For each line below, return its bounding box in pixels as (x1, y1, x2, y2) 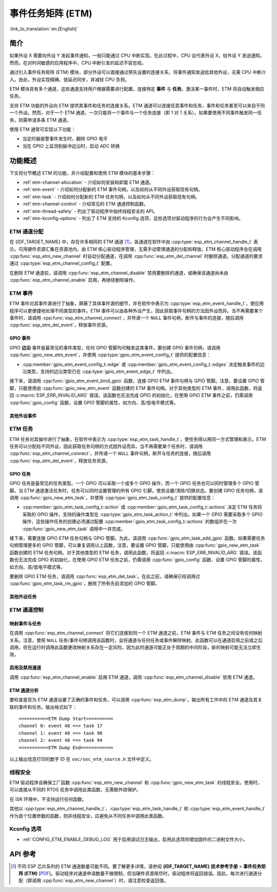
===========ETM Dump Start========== (18, 716, 114, 721)
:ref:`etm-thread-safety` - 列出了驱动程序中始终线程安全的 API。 (22, 208, 158, 214)
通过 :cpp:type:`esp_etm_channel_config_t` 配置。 (9, 260, 115, 267)
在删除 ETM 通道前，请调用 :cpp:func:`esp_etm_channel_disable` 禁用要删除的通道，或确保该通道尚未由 (9, 270, 228, 276)
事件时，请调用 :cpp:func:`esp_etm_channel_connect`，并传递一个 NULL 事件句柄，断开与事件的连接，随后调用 (9, 315, 244, 321)
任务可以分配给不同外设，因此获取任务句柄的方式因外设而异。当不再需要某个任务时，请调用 (9, 443, 203, 450)
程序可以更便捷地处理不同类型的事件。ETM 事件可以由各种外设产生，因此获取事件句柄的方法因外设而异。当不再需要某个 (9, 307, 264, 313)
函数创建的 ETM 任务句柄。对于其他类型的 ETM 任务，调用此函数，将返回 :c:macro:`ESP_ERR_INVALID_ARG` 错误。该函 (9, 549, 262, 555)
